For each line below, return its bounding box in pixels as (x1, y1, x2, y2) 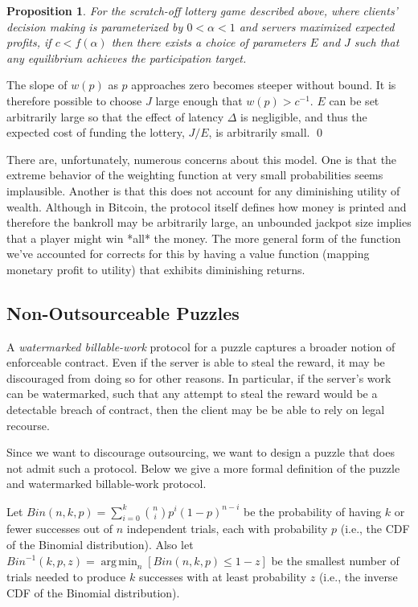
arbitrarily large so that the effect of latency (6, 108, 224, 125)
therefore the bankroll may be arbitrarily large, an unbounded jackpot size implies (6, 214, 412, 231)
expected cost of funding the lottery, (6, 124, 185, 141)
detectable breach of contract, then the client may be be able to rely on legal (6, 401, 385, 418)
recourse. (6, 416, 50, 433)
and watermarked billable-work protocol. (6, 475, 207, 492)
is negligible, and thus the (240, 108, 367, 125)
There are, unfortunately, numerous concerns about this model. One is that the (6, 150, 397, 167)
